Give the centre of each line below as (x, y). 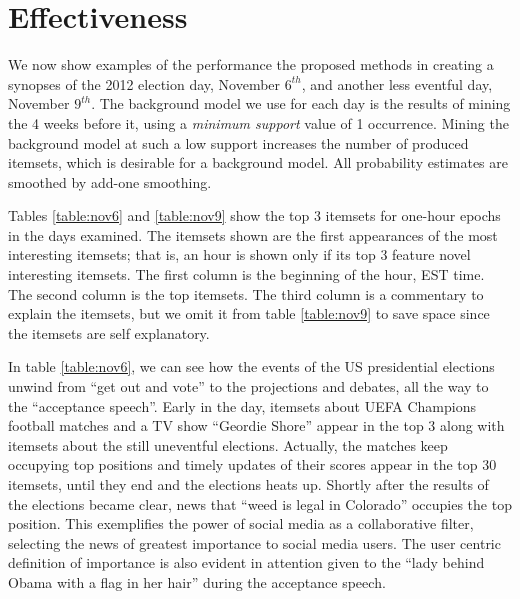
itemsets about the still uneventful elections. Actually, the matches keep (228, 444)
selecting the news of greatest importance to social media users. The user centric (254, 542)
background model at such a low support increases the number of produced (238, 142)
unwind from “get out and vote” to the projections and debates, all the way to (248, 386)
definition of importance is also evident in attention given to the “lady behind (246, 562)
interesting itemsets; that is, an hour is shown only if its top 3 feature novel (239, 254)
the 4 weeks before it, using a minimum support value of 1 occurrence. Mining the (258, 122)
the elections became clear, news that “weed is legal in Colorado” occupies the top (260, 503)
